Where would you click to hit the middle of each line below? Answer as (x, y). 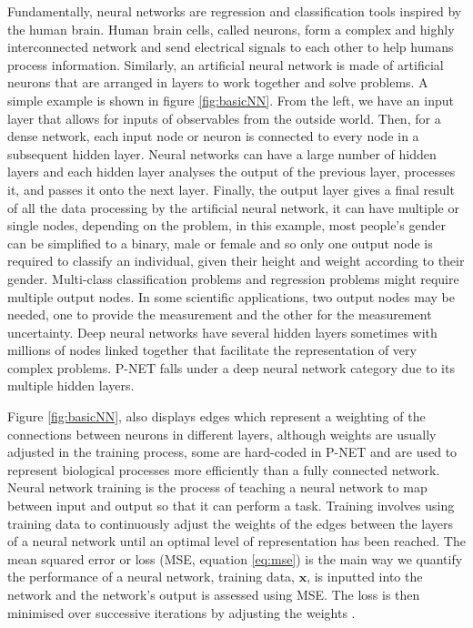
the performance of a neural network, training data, (151, 577)
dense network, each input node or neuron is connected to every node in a (213, 136)
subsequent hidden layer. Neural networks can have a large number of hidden (222, 153)
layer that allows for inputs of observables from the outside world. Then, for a (224, 118)
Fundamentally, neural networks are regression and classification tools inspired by (235, 11)
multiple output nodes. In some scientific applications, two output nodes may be (231, 296)
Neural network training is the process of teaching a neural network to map (217, 487)
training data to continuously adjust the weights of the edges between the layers (231, 523)
